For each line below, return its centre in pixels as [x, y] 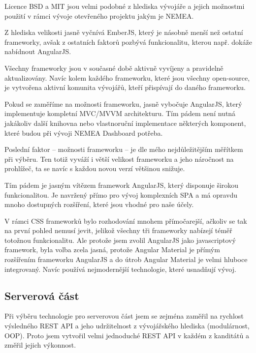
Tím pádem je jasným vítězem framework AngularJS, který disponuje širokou [122, 185]
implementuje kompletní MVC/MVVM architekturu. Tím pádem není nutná [120, 113]
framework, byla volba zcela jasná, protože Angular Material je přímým [112, 250]
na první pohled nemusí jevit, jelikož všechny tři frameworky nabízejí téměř [118, 230]
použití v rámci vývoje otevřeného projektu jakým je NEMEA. [99, 15]
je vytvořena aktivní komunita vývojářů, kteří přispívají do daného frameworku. [125, 87]
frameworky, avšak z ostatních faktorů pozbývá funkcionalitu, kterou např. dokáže [128, 42]
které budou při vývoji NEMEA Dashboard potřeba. [84, 132]
